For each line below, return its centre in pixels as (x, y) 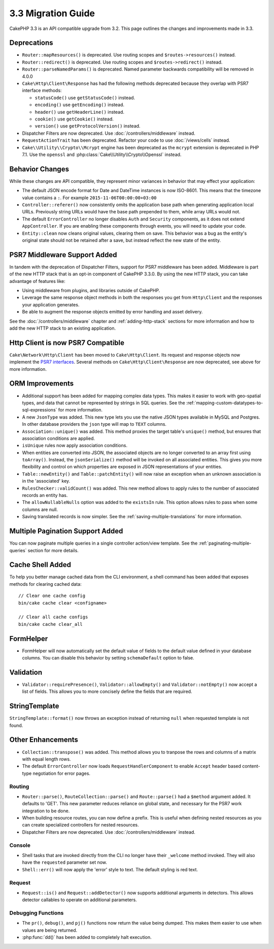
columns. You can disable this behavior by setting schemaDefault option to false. (108, 658)
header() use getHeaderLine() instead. (79, 112)
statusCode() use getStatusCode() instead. (85, 98)
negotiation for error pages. (62, 773)
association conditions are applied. (59, 438)
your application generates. (51, 304)
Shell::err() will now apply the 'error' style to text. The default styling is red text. (110, 869)
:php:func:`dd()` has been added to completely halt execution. (87, 937)
